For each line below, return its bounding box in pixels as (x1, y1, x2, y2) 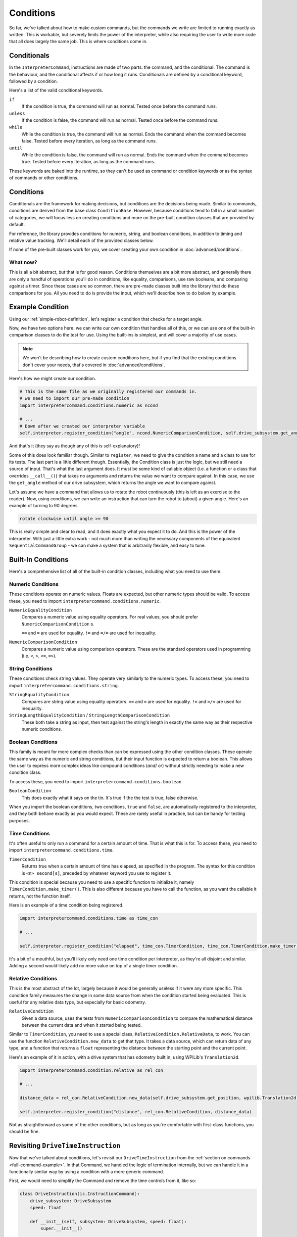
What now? (9, 259, 37, 266)
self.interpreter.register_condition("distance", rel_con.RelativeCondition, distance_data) (19, 1109, 252, 1114)
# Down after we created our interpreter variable (19, 423, 146, 429)
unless (9, 110, 25, 116)
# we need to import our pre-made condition (19, 396, 130, 401)
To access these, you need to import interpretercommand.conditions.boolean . (9, 778, 183, 784)
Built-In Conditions (9, 555, 69, 564)
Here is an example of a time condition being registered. (9, 902, 124, 908)
